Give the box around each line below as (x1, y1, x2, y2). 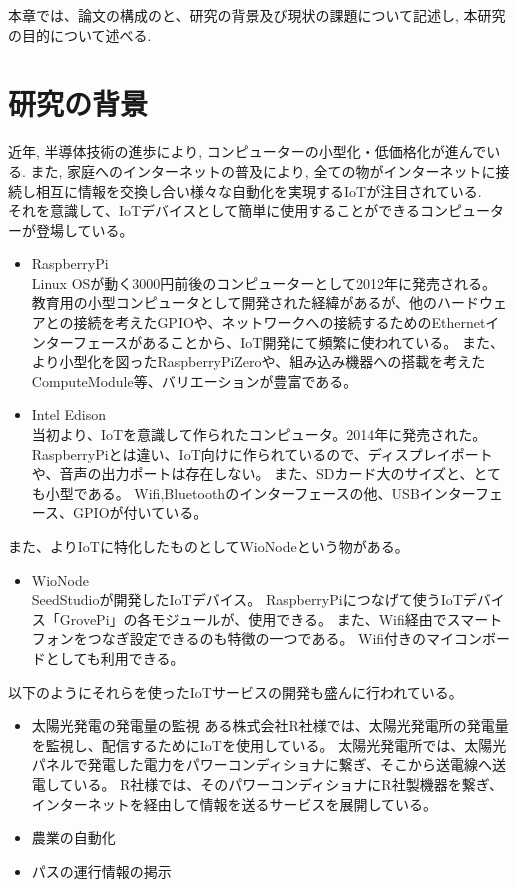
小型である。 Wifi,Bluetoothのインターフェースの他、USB (45, 482, 420, 503)
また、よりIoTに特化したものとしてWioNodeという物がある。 (8, 536, 409, 556)
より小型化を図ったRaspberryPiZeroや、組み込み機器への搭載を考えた (31, 351, 486, 372)
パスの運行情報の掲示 (31, 860, 172, 881)
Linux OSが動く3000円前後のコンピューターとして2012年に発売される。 (31, 272, 496, 293)
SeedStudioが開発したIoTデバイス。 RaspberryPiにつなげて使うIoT (31, 589, 463, 610)
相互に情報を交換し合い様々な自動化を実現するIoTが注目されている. (35, 180, 482, 201)
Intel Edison (31, 404, 106, 425)
